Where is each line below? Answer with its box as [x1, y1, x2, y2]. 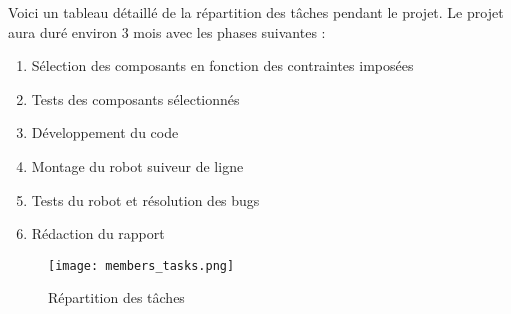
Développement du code [31, 122, 179, 143]
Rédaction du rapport [31, 223, 165, 244]
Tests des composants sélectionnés [31, 88, 240, 109]
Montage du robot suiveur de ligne [31, 155, 244, 176]
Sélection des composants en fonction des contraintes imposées [31, 55, 414, 76]
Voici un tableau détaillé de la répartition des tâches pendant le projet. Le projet [8, 2, 504, 22]
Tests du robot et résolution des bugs [31, 189, 260, 210]
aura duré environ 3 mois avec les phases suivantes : [8, 21, 326, 42]
